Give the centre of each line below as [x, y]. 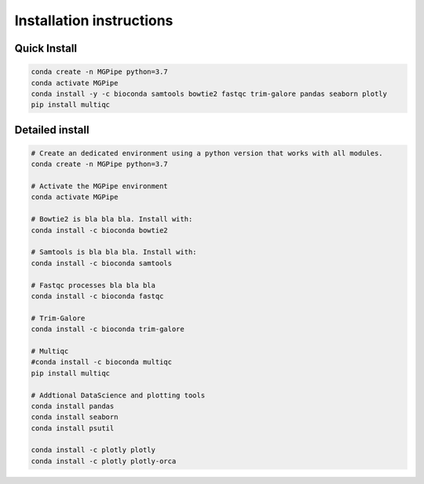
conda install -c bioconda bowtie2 [99, 230]
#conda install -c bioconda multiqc [102, 362]
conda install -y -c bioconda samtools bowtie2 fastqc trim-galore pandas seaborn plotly [209, 93]
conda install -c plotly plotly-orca [104, 461]
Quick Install [46, 48]
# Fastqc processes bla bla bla [93, 285]
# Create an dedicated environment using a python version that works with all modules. [207, 153]
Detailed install [52, 130]
